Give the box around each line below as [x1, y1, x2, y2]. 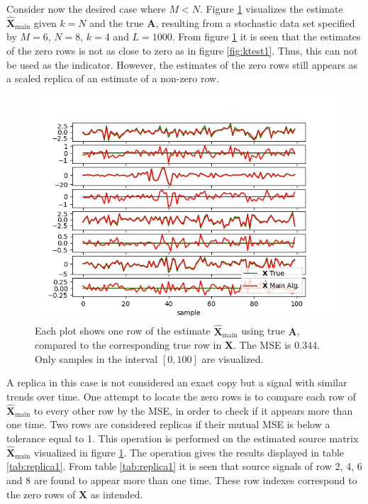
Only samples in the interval [35, 351, 158, 366]
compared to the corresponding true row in [35, 337, 222, 352]
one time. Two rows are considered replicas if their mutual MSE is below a [6, 417, 330, 432]
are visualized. [201, 351, 264, 366]
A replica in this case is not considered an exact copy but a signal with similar [6, 375, 347, 390]
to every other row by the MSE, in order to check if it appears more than [33, 403, 353, 418]
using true [241, 323, 285, 338]
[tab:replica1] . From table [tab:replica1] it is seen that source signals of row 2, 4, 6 [6, 459, 362, 474]
